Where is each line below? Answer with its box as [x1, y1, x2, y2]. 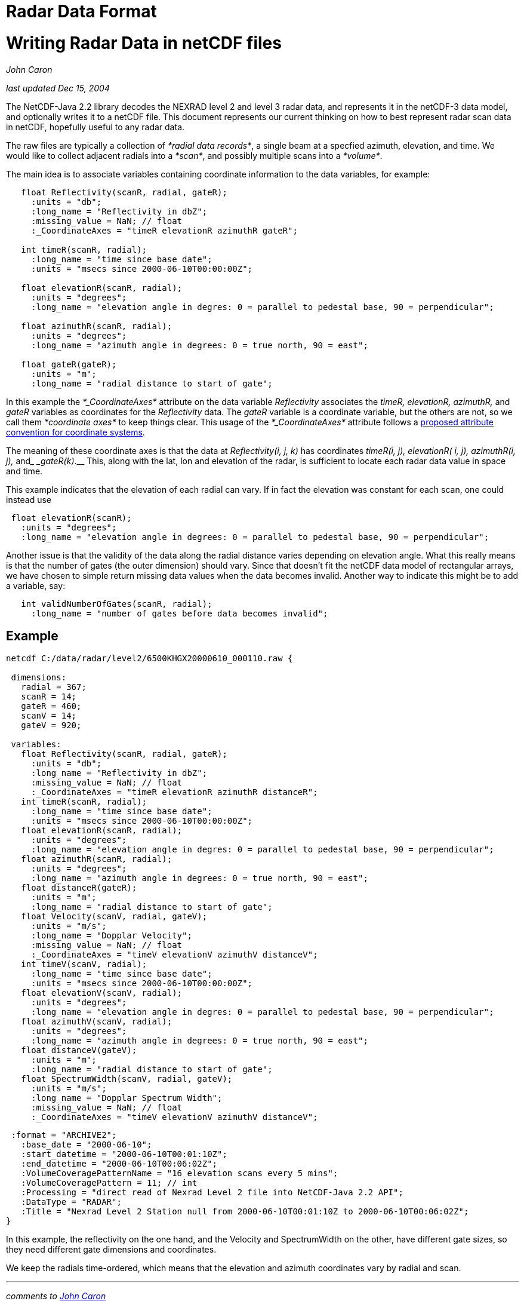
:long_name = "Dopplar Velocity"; [31, 931, 192, 941]
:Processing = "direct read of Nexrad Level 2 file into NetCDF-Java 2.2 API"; [21, 1188, 403, 1198]
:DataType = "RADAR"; [21, 1197, 122, 1207]
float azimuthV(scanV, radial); [21, 1017, 172, 1027]
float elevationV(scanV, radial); [21, 988, 183, 998]
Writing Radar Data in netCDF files [6, 32, 282, 53]
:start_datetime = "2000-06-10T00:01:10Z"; [21, 1149, 227, 1159]
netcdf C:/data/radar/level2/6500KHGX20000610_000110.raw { [6, 653, 293, 664]
